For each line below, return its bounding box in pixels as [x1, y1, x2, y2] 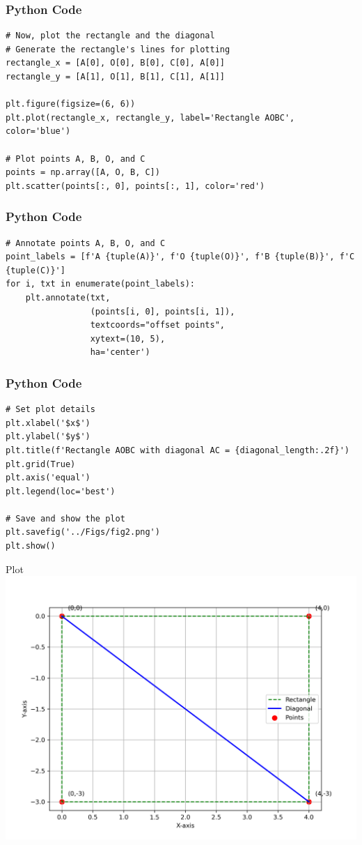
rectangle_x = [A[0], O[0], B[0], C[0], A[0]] [6, 58, 225, 68]
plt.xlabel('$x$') [6, 418, 90, 428]
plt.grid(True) [6, 459, 76, 469]
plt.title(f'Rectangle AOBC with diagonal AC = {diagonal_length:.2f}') [6, 445, 349, 455]
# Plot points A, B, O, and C [6, 153, 145, 164]
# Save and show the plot [6, 513, 125, 524]
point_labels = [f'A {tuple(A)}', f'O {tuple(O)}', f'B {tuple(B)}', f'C [6, 252, 355, 262]
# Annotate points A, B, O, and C [6, 238, 166, 248]
